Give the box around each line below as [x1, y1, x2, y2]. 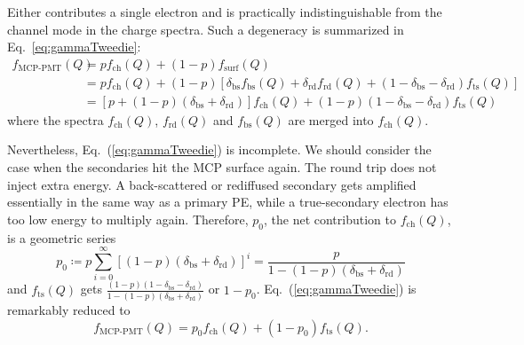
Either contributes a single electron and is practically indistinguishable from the [7, 3, 442, 20]
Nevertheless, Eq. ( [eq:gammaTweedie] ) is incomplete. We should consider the [7, 140, 432, 159]
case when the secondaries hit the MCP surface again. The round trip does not [7, 158, 437, 176]
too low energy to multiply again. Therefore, [7, 209, 249, 228]
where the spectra [7, 110, 104, 129]
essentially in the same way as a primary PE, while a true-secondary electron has [7, 192, 449, 211]
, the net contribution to [263, 209, 396, 228]
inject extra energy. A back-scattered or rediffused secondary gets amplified [7, 175, 417, 193]
